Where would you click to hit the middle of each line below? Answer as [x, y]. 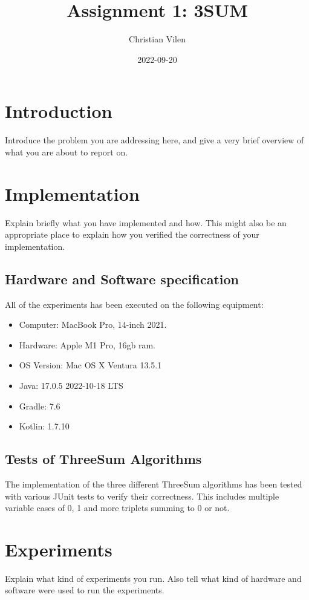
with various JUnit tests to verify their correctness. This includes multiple [142, 496]
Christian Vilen [157, 39]
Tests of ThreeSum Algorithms [103, 459]
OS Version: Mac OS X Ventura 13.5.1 [90, 365]
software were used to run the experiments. [85, 590]
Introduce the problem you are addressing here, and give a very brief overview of [154, 140]
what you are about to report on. [67, 152]
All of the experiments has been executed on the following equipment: [134, 304]
